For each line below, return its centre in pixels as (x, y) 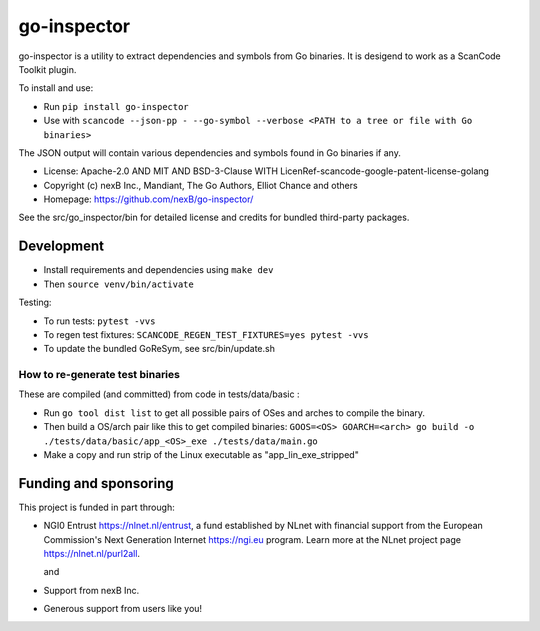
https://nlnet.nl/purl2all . (91, 554)
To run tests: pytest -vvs (99, 321)
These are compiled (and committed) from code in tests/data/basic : (159, 394)
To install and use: (56, 88)
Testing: (35, 302)
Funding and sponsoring (96, 483)
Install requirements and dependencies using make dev (158, 270)
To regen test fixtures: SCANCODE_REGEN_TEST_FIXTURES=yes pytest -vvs (206, 334)
